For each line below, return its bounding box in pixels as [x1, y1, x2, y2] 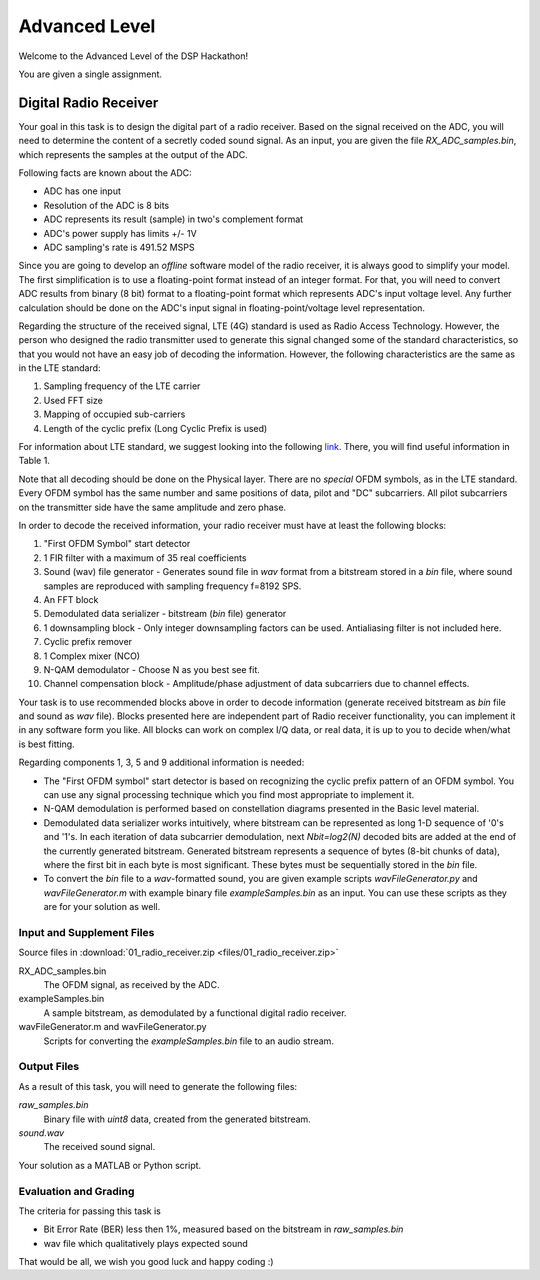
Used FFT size [43, 394, 104, 406]
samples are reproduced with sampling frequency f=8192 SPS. [43, 580, 302, 592]
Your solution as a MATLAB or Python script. [18, 1159, 202, 1171]
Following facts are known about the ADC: [18, 167, 192, 179]
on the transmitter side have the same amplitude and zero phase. [18, 501, 287, 513]
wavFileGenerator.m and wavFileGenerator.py [18, 1021, 207, 1033]
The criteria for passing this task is [18, 1205, 162, 1217]
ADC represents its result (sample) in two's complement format [43, 213, 304, 225]
